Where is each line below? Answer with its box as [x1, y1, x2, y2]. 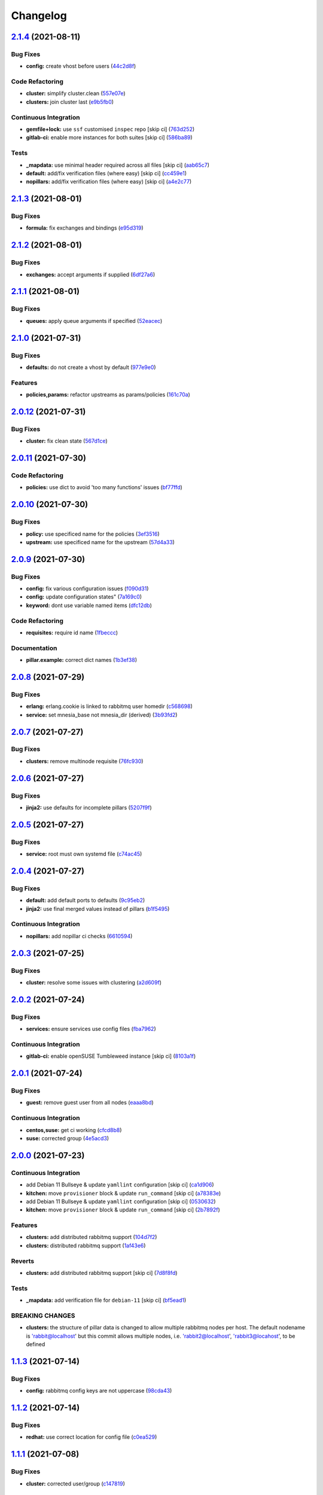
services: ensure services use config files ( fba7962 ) [26, 1026, 157, 1033]
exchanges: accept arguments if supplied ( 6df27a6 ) [26, 271, 156, 278]
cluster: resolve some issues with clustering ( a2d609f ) [26, 979, 161, 986]
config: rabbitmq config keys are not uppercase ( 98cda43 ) [26, 1387, 172, 1395]
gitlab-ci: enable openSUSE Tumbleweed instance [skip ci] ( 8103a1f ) [26, 1052, 196, 1060]
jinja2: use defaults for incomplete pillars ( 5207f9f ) [26, 804, 152, 811]
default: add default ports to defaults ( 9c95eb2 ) [26, 897, 145, 904]
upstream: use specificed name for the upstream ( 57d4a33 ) [26, 538, 175, 545]
